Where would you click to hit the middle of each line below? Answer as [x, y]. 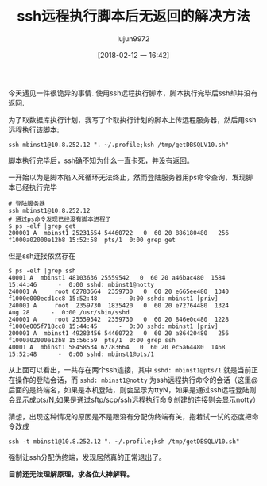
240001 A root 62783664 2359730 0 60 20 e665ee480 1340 [118, 291]
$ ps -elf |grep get [43, 226]
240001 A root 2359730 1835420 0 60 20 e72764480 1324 [118, 305]
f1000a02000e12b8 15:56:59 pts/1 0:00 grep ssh [92, 340]
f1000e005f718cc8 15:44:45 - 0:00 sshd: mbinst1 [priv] [113, 326]
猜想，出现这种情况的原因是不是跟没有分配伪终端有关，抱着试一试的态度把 [130, 416]
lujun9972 [133, 39]
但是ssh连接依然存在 [42, 256]
